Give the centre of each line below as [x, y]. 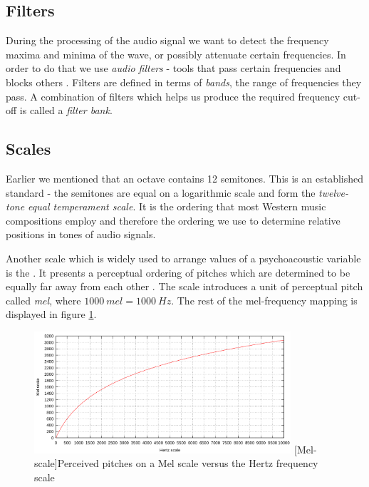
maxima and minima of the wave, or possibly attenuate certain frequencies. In [176, 54]
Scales [28, 149]
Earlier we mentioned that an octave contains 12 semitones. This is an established [185, 178]
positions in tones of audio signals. [81, 234]
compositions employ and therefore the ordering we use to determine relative [173, 220]
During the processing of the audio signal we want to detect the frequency [167, 40]
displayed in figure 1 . [51, 314]
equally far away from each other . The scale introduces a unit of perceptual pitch [184, 286]
